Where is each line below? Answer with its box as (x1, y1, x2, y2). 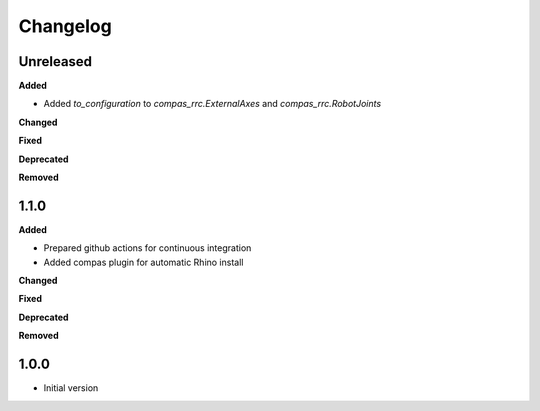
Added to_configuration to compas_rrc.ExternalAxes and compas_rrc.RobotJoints (43, 98, 382, 110)
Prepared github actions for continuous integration (43, 242, 252, 254)
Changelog (18, 15, 112, 37)
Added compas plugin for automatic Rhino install (43, 256, 244, 268)
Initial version (43, 382, 99, 394)
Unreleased (18, 53, 93, 70)
